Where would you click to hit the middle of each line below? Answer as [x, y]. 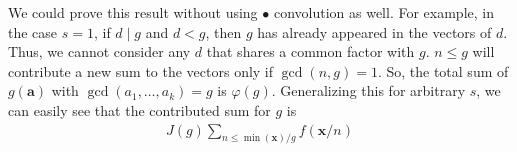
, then [223, 31]
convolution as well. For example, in [383, 12]
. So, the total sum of [443, 70]
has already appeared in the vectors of [374, 31]
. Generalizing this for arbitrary [368, 90]
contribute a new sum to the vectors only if [141, 70]
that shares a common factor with [310, 51]
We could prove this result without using [133, 12]
